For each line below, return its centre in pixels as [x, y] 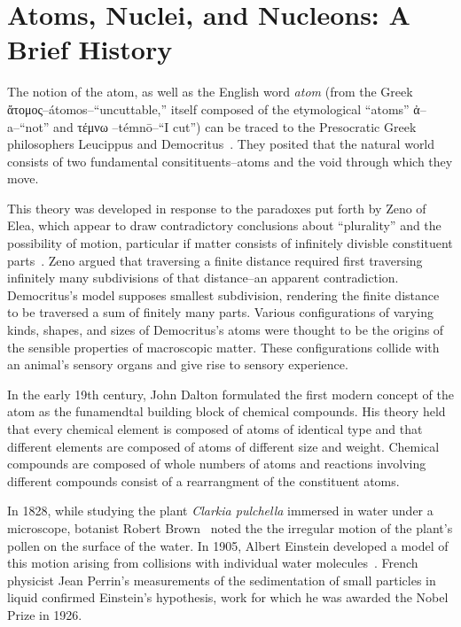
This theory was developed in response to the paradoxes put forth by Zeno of [217, 208]
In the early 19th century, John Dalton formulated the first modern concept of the [230, 394]
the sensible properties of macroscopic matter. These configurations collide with [223, 347]
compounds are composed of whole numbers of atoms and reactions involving [217, 464]
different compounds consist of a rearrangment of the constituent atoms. [203, 480]
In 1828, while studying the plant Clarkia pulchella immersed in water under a [220, 511]
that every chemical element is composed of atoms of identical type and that [215, 429]
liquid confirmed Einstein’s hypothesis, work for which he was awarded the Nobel [228, 597]
